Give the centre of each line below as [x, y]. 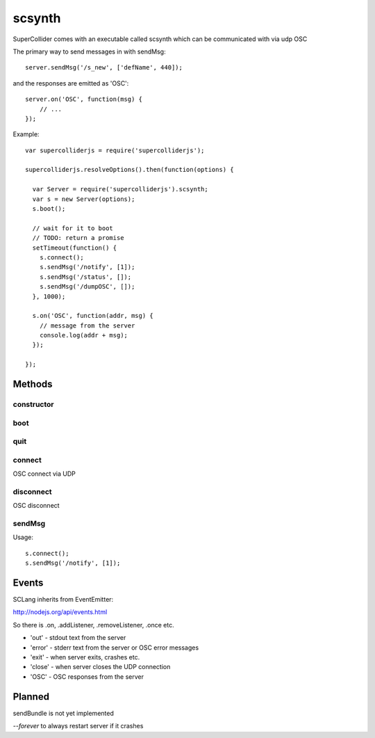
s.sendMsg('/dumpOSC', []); [87, 287]
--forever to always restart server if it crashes [78, 726]
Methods [33, 384]
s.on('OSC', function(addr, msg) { [93, 316]
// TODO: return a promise [78, 238]
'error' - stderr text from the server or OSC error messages [115, 648]
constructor [33, 405]
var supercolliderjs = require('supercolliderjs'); [115, 150]
